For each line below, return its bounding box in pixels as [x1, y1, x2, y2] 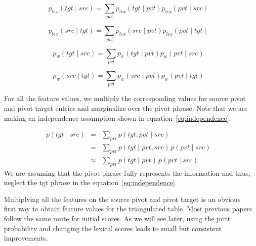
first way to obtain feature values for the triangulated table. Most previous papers [4, 203, 252, 214]
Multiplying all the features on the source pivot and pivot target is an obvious [4, 194, 241, 204]
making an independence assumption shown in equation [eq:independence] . [4, 112, 231, 123]
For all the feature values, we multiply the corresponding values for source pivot [4, 93, 246, 103]
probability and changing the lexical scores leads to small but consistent [4, 223, 222, 233]
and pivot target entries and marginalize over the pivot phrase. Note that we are [4, 102, 248, 113]
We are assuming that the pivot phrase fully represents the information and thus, [4, 167, 251, 178]
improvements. [4, 233, 48, 243]
